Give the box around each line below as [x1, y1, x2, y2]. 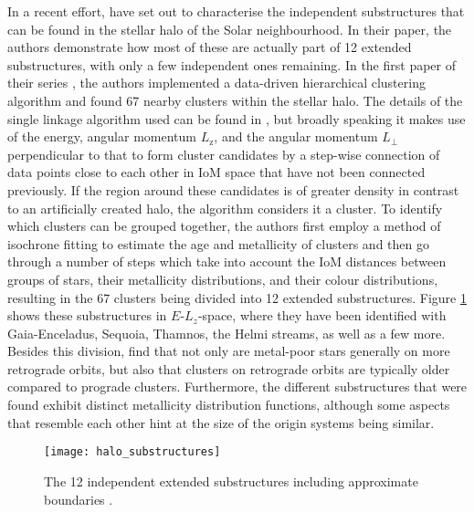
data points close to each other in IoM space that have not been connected [7, 162, 426, 182]
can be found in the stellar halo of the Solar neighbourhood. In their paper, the [7, 19, 452, 38]
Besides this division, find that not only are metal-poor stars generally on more [7, 341, 450, 360]
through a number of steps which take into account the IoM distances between [7, 252, 447, 271]
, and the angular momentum [214, 127, 378, 146]
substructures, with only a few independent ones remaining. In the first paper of [7, 55, 457, 74]
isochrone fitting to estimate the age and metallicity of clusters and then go [7, 234, 429, 253]
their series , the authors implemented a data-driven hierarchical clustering [7, 73, 426, 92]
